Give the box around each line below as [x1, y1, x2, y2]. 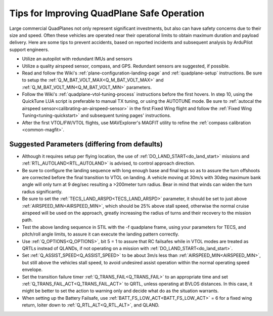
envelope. [22, 266, 43, 273]
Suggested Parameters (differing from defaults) [9, 140, 163, 148]
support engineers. [9, 46, 49, 53]
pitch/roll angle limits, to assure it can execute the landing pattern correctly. [22, 231, 179, 238]
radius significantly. [22, 188, 63, 194]
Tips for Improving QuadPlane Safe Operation [9, 8, 205, 19]
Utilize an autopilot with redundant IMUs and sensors [22, 56, 132, 62]
